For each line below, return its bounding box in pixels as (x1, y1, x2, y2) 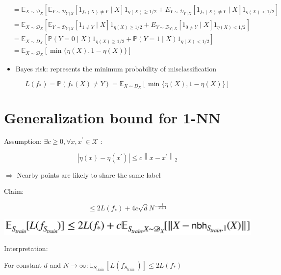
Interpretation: (4, 243, 48, 253)
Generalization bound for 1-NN (4, 107, 221, 127)
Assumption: (4, 136, 42, 146)
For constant (4, 259, 42, 270)
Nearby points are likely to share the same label (17, 169, 161, 180)
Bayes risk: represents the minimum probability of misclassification (15, 63, 217, 73)
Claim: (4, 186, 24, 196)
